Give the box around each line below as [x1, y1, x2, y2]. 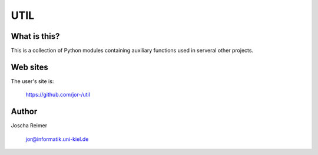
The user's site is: [11, 77, 54, 85]
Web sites [11, 62, 48, 72]
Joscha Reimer [11, 122, 47, 129]
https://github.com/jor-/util [25, 91, 91, 98]
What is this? [11, 31, 60, 41]
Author [11, 107, 38, 117]
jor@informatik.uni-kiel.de [25, 136, 89, 143]
